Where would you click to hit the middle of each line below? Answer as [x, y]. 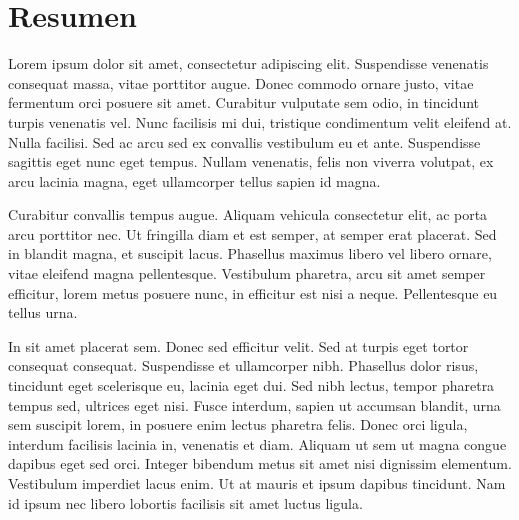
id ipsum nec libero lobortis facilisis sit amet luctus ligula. [185, 502]
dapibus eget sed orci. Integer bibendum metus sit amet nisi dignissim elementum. [260, 463]
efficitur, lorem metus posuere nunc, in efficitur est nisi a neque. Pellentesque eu [253, 292]
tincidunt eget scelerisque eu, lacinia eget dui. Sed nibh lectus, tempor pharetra [251, 385]
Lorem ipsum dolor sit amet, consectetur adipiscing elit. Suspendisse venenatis [248, 63]
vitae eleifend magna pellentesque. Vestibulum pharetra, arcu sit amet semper [247, 273]
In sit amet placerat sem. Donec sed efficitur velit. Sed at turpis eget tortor [238, 345]
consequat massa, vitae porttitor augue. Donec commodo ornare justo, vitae [241, 82]
